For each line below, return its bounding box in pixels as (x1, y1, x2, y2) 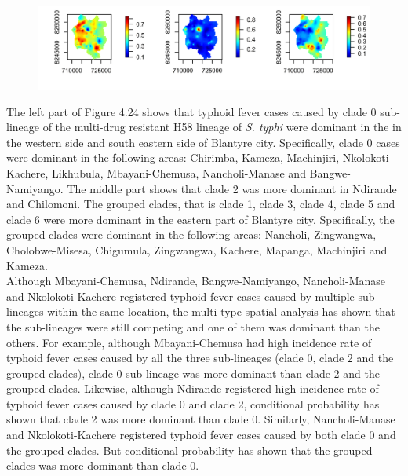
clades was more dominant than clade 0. (6, 457, 199, 474)
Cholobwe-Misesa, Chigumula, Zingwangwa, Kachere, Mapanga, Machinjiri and (6, 241, 388, 258)
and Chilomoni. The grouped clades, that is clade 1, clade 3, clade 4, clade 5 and (6, 196, 395, 212)
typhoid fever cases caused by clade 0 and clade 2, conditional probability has (6, 395, 380, 412)
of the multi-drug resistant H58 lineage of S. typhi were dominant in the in (42, 119, 402, 135)
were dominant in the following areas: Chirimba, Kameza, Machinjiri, (6, 149, 340, 166)
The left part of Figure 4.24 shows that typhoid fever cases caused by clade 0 (6, 103, 377, 119)
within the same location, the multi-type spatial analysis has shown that (47, 303, 395, 320)
